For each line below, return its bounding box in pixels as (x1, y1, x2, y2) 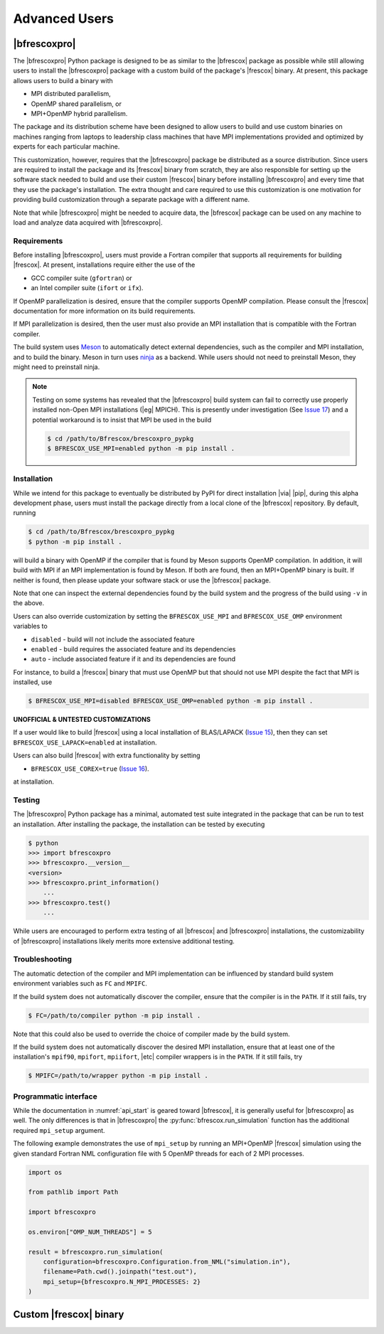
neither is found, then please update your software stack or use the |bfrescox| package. (13, 576, 271, 585)
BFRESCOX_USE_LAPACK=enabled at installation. (13, 738, 157, 747)
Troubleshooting (13, 954, 73, 964)
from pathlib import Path (28, 1188, 119, 1196)
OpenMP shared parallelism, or (31, 100, 122, 108)
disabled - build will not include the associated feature (31, 635, 195, 644)
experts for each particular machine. (13, 142, 120, 151)
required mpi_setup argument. (13, 1126, 106, 1134)
